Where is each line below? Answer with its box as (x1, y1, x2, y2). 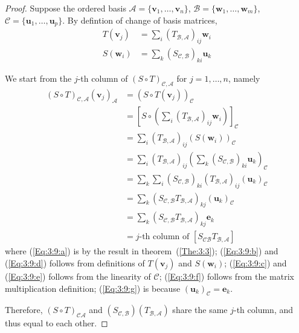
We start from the (5, 71, 72, 84)
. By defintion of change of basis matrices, (62, 13, 217, 26)
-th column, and (233, 303, 293, 316)
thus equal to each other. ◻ (5, 317, 108, 329)
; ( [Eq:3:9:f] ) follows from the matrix (159, 269, 294, 282)
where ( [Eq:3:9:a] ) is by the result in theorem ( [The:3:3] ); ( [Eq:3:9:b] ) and (5, 245, 278, 257)
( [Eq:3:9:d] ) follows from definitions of (5, 256, 145, 269)
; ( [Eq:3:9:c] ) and (224, 256, 287, 269)
